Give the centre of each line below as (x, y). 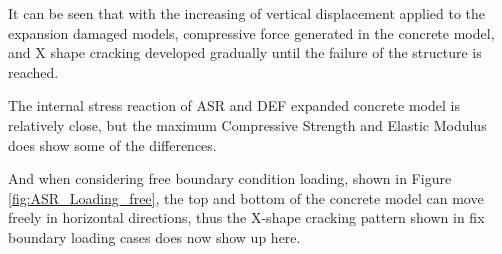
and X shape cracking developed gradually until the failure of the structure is (245, 52)
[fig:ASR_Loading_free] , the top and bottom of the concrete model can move (246, 197)
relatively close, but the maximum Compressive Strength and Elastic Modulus (247, 124)
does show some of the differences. (112, 144)
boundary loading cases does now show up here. (154, 236)
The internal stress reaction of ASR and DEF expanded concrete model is (234, 105)
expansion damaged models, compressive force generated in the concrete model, (251, 32)
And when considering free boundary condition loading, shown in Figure (230, 178)
